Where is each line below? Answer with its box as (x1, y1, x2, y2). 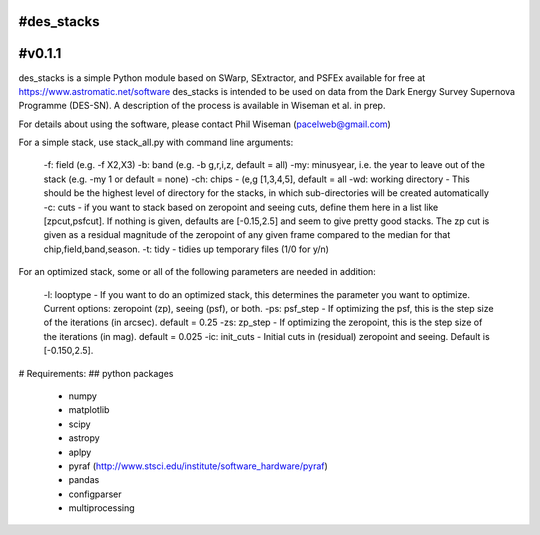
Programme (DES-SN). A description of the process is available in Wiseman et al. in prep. (18, 100, 386, 112)
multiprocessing (68, 502, 135, 514)
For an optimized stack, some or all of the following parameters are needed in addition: (18, 266, 377, 278)
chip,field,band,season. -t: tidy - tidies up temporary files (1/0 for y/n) (43, 243, 330, 255)
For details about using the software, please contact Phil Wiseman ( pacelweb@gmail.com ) (18, 118, 392, 130)
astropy (68, 432, 100, 444)
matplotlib (68, 404, 110, 416)
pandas (68, 474, 100, 486)
